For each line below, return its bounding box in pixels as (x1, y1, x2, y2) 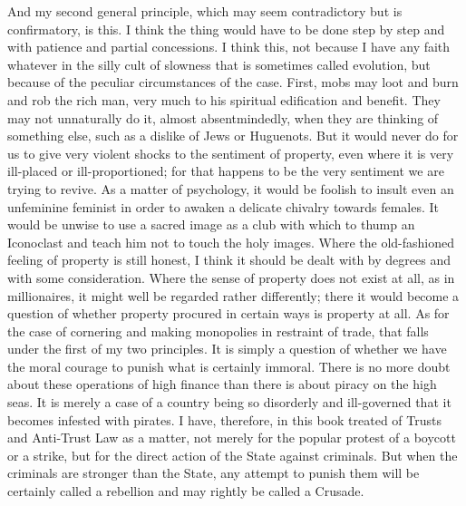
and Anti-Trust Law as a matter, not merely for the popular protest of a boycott (7, 428, 456, 447)
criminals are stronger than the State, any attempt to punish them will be (7, 463, 420, 482)
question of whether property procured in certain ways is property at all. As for (7, 304, 450, 323)
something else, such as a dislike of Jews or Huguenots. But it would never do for (7, 126, 459, 145)
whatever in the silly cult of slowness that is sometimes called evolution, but (7, 54, 431, 73)
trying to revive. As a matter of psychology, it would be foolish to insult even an (7, 179, 454, 198)
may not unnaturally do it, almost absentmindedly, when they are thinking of (7, 108, 439, 127)
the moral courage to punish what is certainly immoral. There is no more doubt (7, 356, 451, 375)
